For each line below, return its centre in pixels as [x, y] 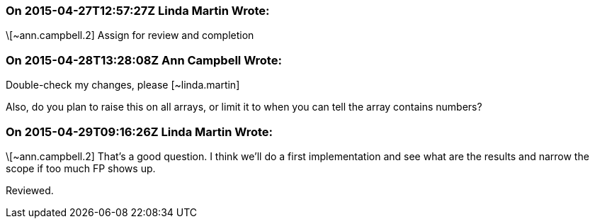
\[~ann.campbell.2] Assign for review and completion [130, 35]
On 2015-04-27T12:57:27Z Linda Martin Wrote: [138, 11]
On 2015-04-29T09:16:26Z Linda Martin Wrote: [140, 131]
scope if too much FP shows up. [81, 168]
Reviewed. [30, 190]
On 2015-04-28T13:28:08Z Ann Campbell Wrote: [144, 60]
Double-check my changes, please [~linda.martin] [123, 85]
